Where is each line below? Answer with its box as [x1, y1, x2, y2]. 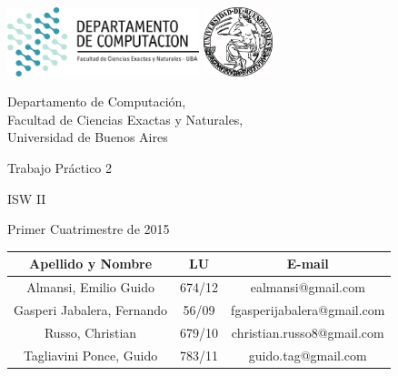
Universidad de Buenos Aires [7, 127, 168, 147]
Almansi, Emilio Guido [26, 278, 154, 297]
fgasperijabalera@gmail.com [231, 300, 385, 319]
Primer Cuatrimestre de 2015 [7, 219, 170, 239]
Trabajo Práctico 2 [7, 158, 113, 177]
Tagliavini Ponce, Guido [23, 345, 158, 364]
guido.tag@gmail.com [248, 345, 367, 364]
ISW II [7, 188, 46, 208]
